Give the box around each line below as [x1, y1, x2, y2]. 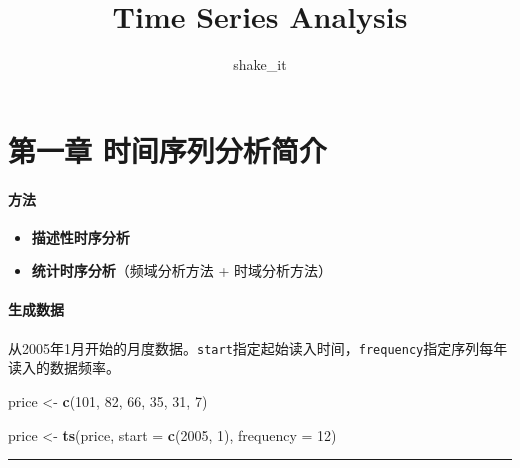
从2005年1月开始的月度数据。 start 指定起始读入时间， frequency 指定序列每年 [8, 337, 508, 358]
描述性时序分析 [31, 226, 130, 247]
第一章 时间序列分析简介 [8, 129, 327, 170]
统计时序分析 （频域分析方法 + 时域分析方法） [31, 260, 333, 281]
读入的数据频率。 [8, 357, 120, 378]
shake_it [233, 54, 287, 75]
